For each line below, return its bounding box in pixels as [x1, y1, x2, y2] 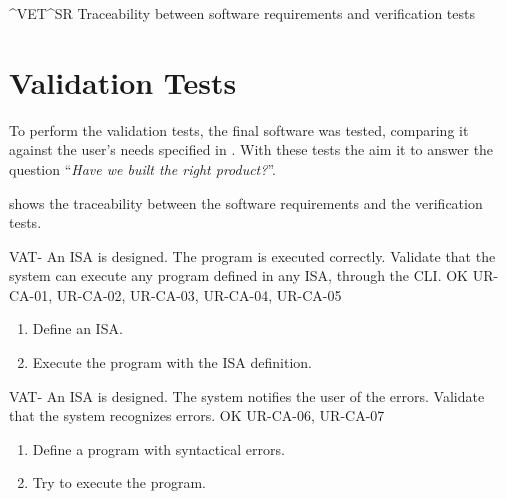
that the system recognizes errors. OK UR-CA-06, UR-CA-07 [9, 405, 385, 426]
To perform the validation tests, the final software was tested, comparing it [9, 119, 469, 140]
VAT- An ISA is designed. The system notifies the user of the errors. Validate [9, 385, 485, 406]
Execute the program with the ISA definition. [32, 352, 312, 373]
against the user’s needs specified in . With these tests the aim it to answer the [9, 139, 494, 160]
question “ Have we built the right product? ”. [9, 158, 276, 179]
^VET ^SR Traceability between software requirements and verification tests [9, 3, 476, 23]
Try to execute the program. [32, 472, 206, 493]
